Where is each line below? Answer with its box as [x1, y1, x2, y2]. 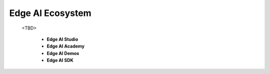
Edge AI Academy [46, 43, 85, 49]
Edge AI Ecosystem [9, 7, 92, 18]
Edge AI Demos [46, 50, 79, 56]
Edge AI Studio [46, 36, 78, 42]
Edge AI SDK [46, 57, 73, 63]
